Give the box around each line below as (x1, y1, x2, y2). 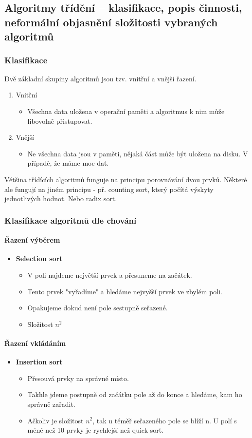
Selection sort (16, 253, 63, 264)
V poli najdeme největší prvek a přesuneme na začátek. (27, 269, 192, 280)
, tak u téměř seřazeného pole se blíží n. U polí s (92, 415, 237, 425)
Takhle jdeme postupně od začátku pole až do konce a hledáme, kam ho (27, 389, 242, 400)
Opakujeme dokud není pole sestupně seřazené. (27, 303, 168, 313)
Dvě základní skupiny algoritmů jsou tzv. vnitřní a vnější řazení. (4, 73, 197, 83)
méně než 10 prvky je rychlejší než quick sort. (27, 425, 164, 435)
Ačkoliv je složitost (27, 415, 84, 425)
